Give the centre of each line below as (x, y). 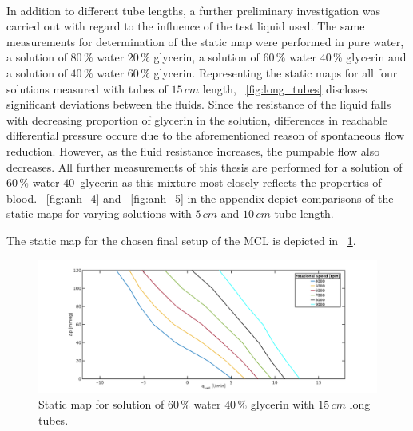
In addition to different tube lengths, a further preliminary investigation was (193, 10)
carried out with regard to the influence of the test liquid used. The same (186, 26)
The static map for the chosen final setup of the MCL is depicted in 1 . (181, 240)
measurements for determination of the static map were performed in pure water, (205, 41)
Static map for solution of (101, 404)
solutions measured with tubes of (87, 88)
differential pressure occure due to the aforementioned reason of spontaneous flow (205, 135)
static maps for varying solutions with (99, 214)
